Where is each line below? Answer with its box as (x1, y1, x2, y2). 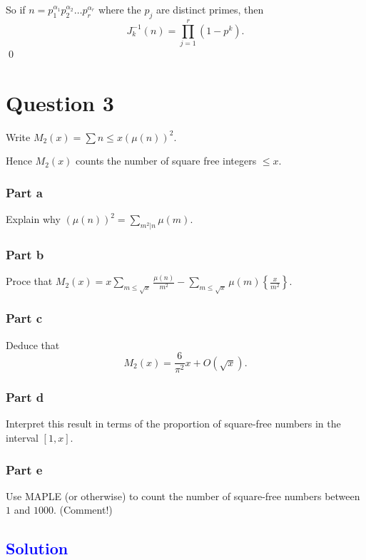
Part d (6, 388, 44, 406)
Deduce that (6, 337, 60, 352)
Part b (6, 245, 44, 263)
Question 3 (6, 88, 114, 117)
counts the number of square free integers (76, 153, 257, 168)
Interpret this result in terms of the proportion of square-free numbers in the (6, 416, 341, 431)
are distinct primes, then (156, 2, 264, 16)
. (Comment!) (53, 502, 113, 517)
